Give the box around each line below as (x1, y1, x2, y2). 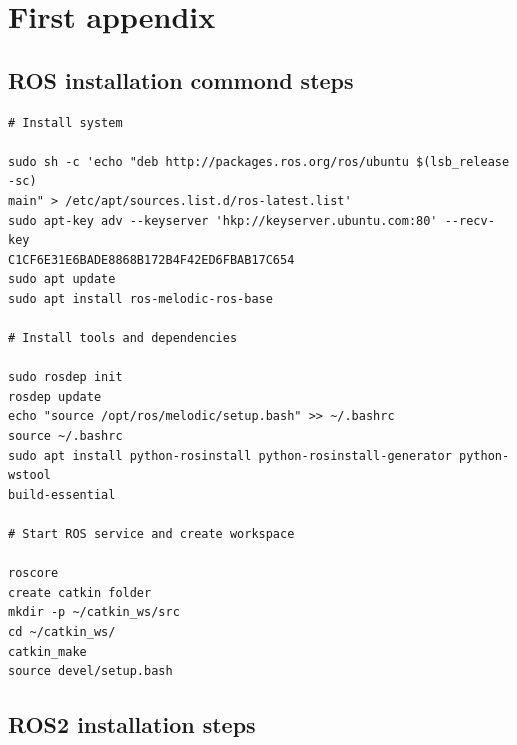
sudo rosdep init (8, 370, 123, 385)
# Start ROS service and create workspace (8, 527, 295, 542)
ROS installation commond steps (8, 64, 354, 95)
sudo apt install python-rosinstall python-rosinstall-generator (8, 448, 452, 463)
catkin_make (8, 644, 87, 659)
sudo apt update (8, 272, 116, 287)
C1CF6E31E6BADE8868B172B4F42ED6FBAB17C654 (8, 252, 295, 267)
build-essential (8, 487, 116, 502)
